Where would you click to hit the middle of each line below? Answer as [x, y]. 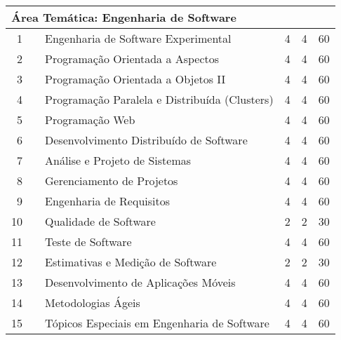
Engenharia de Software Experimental [138, 38]
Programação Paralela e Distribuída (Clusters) [159, 99]
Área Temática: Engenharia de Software [124, 17]
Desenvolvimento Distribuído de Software [146, 140]
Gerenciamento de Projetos [112, 181]
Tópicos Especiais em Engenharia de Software [157, 323]
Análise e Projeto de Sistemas [118, 160]
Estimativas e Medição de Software [131, 262]
